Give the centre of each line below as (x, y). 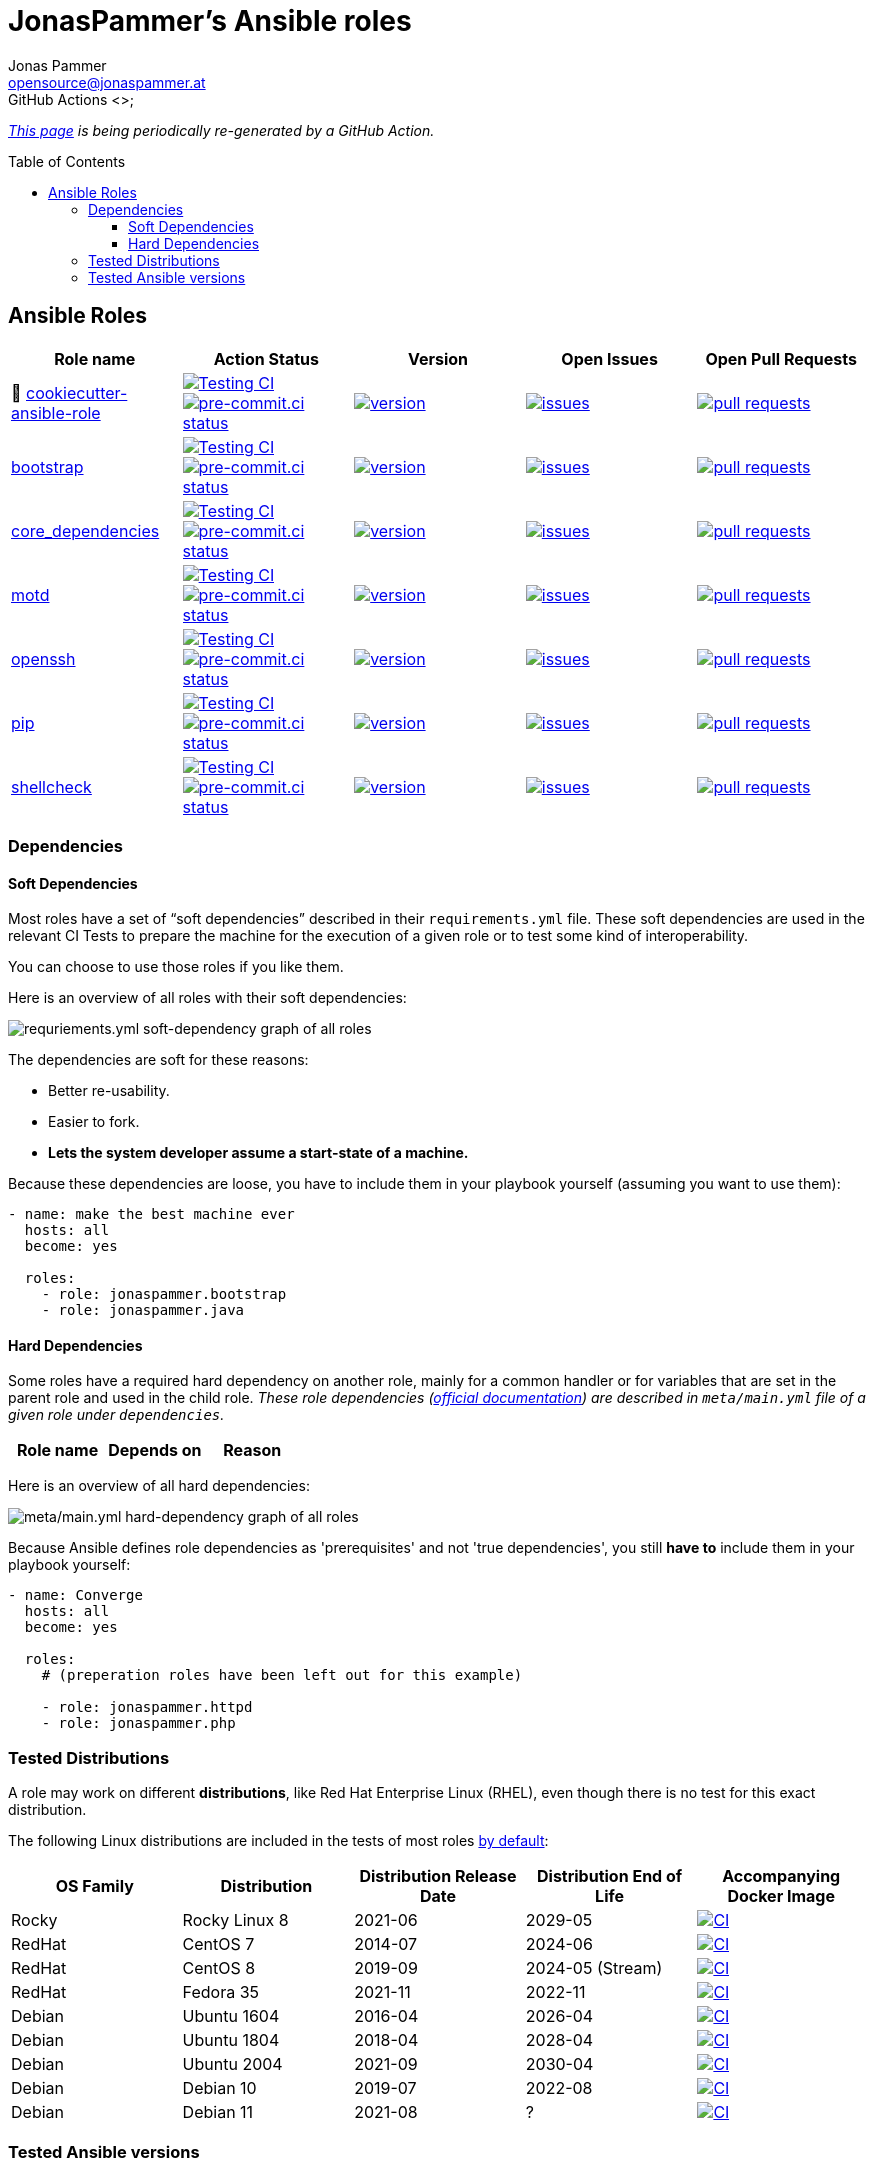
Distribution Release (438, 1876)
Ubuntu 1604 (231, 2016)
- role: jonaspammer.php (138, 1723)
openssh (43, 658)
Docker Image (781, 1896)
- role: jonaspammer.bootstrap (164, 1294)
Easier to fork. (94, 1122)
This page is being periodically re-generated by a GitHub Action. (221, 130)
